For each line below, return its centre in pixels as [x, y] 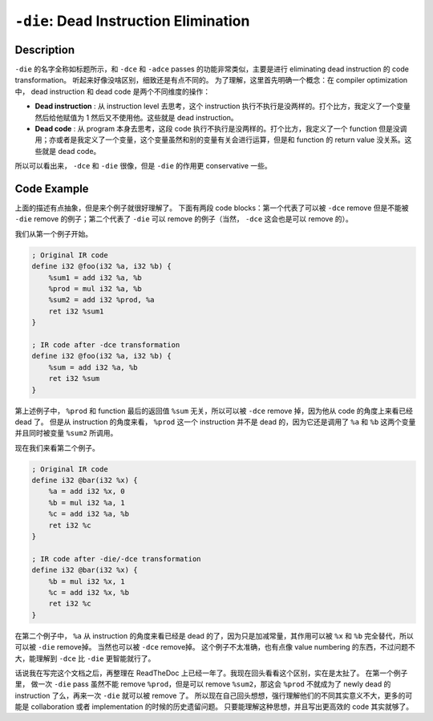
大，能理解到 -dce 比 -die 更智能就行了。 [85, 658]
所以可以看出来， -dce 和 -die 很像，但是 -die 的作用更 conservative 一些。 [143, 166]
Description [45, 49]
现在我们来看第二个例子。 [57, 448]
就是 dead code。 [71, 151]
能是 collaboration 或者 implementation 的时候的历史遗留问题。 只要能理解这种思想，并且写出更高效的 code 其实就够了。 [214, 707]
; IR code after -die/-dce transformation [116, 559]
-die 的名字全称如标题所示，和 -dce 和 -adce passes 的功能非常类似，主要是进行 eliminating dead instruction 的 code [212, 69]
